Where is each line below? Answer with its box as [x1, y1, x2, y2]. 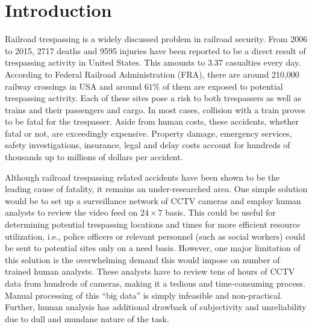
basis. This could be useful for [165, 206, 276, 219]
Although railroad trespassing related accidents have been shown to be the [5, 170, 280, 183]
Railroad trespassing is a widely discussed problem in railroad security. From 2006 [5, 33, 308, 45]
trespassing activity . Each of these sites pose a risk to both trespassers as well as [5, 92, 302, 104]
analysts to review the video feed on [5, 206, 138, 219]
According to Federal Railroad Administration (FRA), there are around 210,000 [5, 67, 299, 80]
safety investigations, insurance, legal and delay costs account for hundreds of [5, 139, 290, 151]
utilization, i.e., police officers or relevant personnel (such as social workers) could [5, 229, 305, 242]
